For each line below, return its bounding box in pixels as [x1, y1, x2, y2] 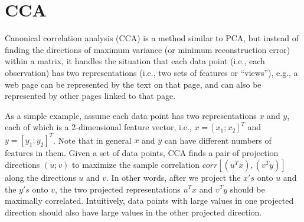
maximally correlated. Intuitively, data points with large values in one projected [5, 194, 294, 207]
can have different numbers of [164, 134, 272, 146]
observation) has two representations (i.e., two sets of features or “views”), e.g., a [5, 66, 298, 78]
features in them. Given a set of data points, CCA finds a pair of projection [5, 147, 279, 159]
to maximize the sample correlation [72, 158, 200, 170]
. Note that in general [53, 134, 132, 146]
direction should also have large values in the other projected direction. [5, 206, 262, 218]
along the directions [5, 171, 76, 183]
